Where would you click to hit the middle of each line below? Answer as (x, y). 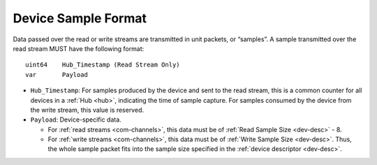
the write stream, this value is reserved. (87, 110)
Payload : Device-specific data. (76, 120)
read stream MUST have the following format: (79, 48)
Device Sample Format (80, 18)
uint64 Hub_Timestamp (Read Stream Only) (103, 65)
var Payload (57, 74)
